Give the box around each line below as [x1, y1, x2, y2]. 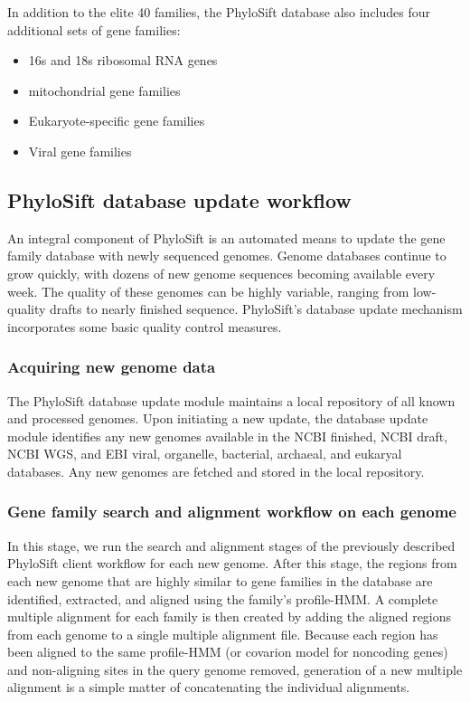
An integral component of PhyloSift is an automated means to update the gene [7, 228, 446, 247]
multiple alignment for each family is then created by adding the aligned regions [7, 607, 452, 626]
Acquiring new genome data [7, 356, 216, 378]
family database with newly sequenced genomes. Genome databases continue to [7, 246, 446, 265]
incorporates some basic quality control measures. [7, 317, 282, 336]
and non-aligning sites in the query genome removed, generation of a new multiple [7, 659, 463, 678]
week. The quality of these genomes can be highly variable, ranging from [7, 281, 409, 300]
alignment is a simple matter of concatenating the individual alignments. [7, 678, 410, 697]
